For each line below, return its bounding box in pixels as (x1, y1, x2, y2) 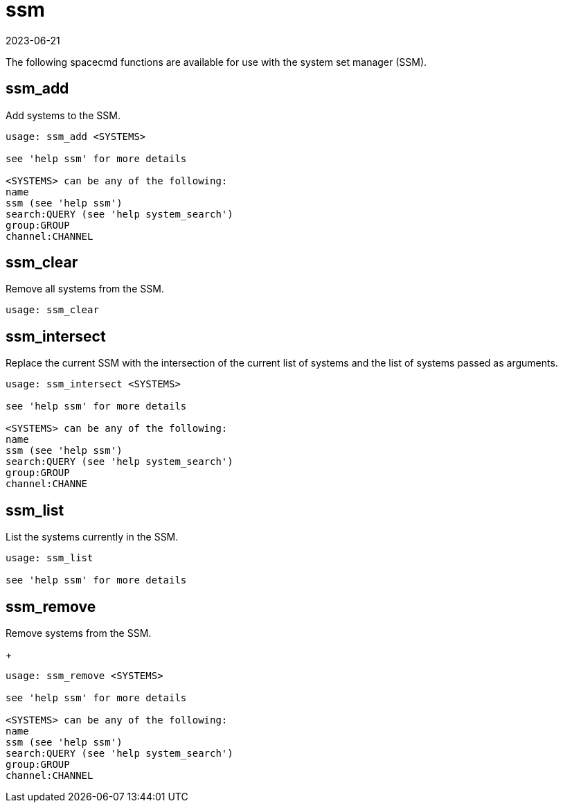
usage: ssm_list (6, 552, 93, 564)
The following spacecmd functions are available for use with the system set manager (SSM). (6, 55, 427, 68)
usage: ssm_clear (6, 304, 99, 316)
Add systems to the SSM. (6, 109, 120, 121)
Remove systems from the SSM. (6, 626, 152, 639)
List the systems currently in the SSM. (6, 531, 179, 543)
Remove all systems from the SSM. (6, 283, 164, 295)
